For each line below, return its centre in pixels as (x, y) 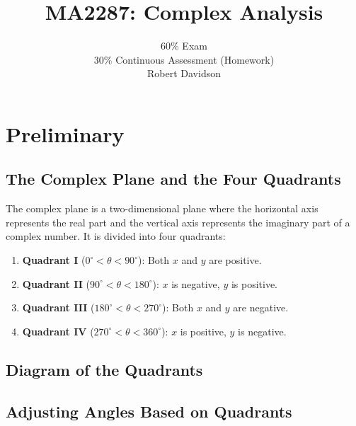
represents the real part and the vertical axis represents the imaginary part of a (178, 222)
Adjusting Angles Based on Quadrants (149, 411)
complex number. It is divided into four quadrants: (116, 236)
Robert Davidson (184, 73)
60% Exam (184, 46)
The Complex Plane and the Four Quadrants (173, 179)
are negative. (261, 307)
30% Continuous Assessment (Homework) (184, 59)
